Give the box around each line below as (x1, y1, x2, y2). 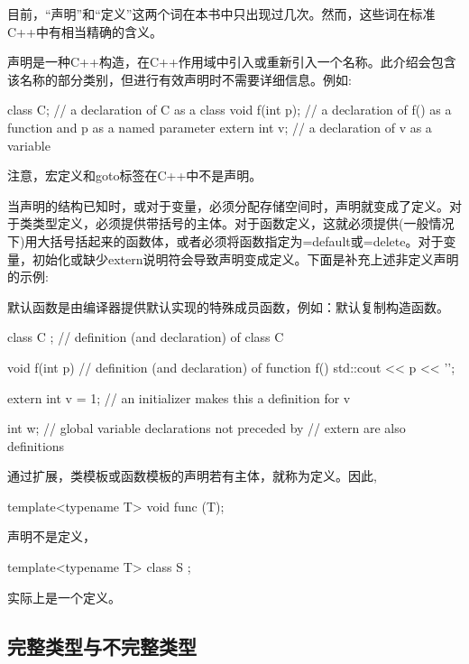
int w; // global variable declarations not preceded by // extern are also (7, 419, 406, 438)
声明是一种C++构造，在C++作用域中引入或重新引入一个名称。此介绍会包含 (7, 52, 456, 71)
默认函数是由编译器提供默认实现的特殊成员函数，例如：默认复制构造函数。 (7, 297, 449, 316)
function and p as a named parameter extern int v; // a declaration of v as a (7, 117, 432, 136)
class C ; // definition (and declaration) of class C (7, 327, 284, 346)
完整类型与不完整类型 (7, 632, 197, 659)
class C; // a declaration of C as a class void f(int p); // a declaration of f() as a (7, 100, 452, 119)
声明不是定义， (7, 527, 96, 546)
